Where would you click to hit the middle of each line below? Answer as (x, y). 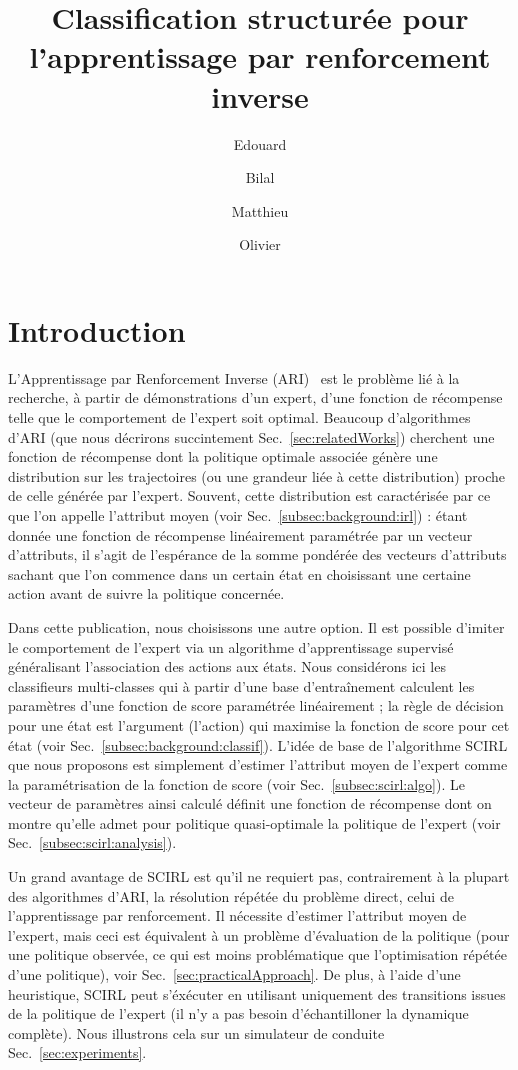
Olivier (260, 244)
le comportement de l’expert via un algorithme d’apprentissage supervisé (231, 646)
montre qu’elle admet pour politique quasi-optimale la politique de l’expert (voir (254, 822)
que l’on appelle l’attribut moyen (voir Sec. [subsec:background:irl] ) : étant (238, 514)
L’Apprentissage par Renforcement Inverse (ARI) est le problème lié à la (234, 377)
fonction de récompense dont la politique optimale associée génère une (223, 456)
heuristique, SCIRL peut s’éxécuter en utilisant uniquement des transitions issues (257, 993)
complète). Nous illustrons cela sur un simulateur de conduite (196, 1032)
